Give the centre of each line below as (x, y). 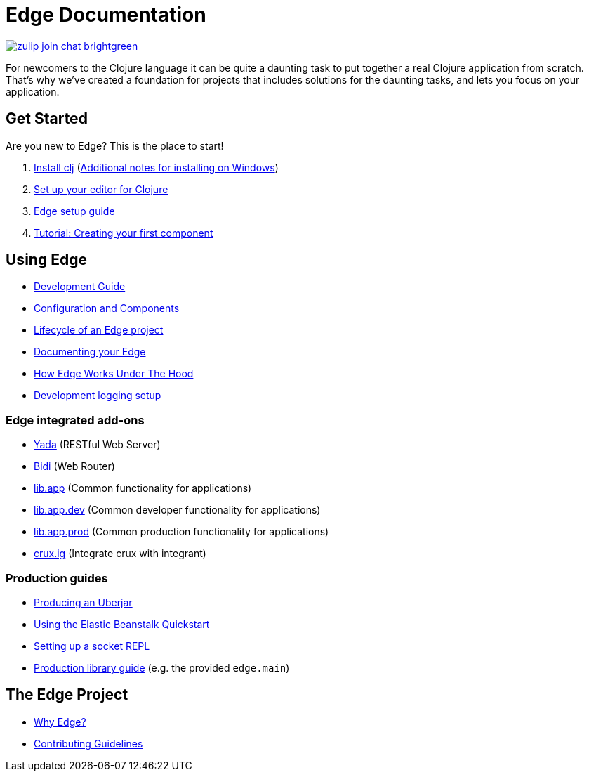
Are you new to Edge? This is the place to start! (115, 145)
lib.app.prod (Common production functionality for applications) (181, 532)
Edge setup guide (74, 211)
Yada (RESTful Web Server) (97, 445)
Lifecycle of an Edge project (99, 330)
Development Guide (80, 287)
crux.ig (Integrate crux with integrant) (120, 554)
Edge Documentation (106, 15)
